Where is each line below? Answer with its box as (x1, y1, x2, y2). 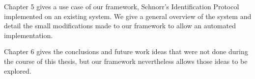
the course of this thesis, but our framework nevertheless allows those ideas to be (4, 56, 248, 66)
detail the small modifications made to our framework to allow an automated (4, 20, 236, 31)
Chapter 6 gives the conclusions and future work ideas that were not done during (4, 46, 248, 57)
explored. (4, 65, 31, 76)
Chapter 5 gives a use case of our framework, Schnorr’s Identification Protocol (4, 1, 239, 11)
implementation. (4, 30, 53, 40)
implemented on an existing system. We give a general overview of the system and (4, 11, 252, 21)
